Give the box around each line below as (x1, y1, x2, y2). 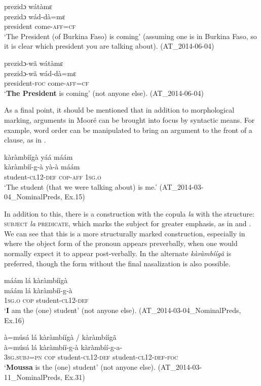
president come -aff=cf (4, 21, 76, 31)
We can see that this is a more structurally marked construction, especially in (4, 228, 245, 238)
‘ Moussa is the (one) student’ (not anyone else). (4, 362, 156, 372)
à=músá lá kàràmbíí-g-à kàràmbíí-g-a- (4, 341, 123, 352)
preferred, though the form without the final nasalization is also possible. (4, 258, 231, 268)
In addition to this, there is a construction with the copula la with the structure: (4, 208, 254, 219)
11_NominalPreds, (4, 371, 62, 382)
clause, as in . (4, 134, 46, 145)
